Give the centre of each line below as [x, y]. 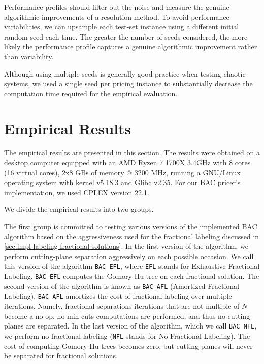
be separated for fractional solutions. [61, 356]
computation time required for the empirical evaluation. [91, 93]
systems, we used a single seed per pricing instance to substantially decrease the [128, 83]
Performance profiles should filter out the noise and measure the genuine [117, 7]
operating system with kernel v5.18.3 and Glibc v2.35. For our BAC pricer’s [122, 182]
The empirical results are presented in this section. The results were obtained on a [132, 152]
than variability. [29, 56]
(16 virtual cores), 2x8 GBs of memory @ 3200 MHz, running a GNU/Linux [122, 172]
